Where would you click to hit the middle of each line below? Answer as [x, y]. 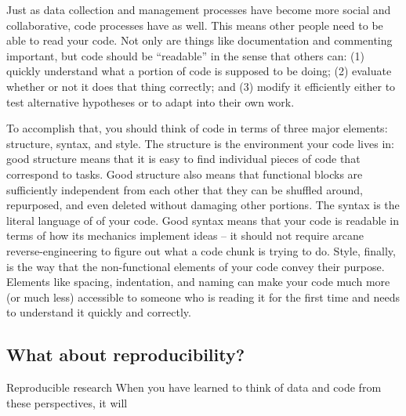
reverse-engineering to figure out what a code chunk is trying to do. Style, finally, [201, 250]
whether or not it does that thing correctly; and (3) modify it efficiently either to [201, 86]
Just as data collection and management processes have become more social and [199, 9]
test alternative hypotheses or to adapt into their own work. [150, 101]
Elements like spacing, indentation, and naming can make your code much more [198, 282]
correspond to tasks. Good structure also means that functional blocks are [185, 174]
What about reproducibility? [126, 355]
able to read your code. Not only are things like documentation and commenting [199, 40]
